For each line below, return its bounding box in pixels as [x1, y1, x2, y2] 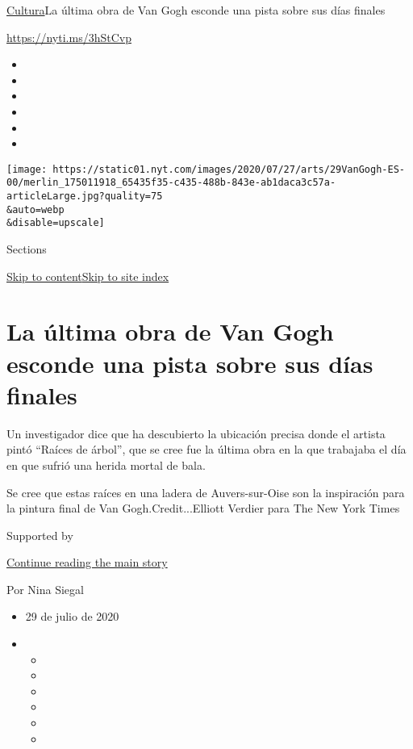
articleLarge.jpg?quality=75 [6, 190, 163, 203]
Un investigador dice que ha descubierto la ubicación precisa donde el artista [6, 425, 386, 441]
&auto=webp [6, 203, 65, 215]
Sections [6, 241, 47, 257]
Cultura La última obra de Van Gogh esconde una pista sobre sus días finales [6, 2, 386, 18]
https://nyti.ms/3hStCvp [6, 28, 131, 45]
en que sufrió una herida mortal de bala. [6, 456, 206, 473]
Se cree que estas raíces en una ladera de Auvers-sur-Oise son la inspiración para [6, 483, 405, 500]
